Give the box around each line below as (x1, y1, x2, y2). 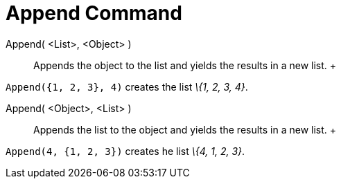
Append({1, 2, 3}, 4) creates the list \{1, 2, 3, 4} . (6, 80, 248, 93)
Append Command (6, 1, 182, 25)
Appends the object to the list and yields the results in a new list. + (33, 59, 337, 71)
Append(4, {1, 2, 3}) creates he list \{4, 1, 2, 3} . (6, 145, 245, 157)
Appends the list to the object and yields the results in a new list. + (33, 123, 337, 136)
